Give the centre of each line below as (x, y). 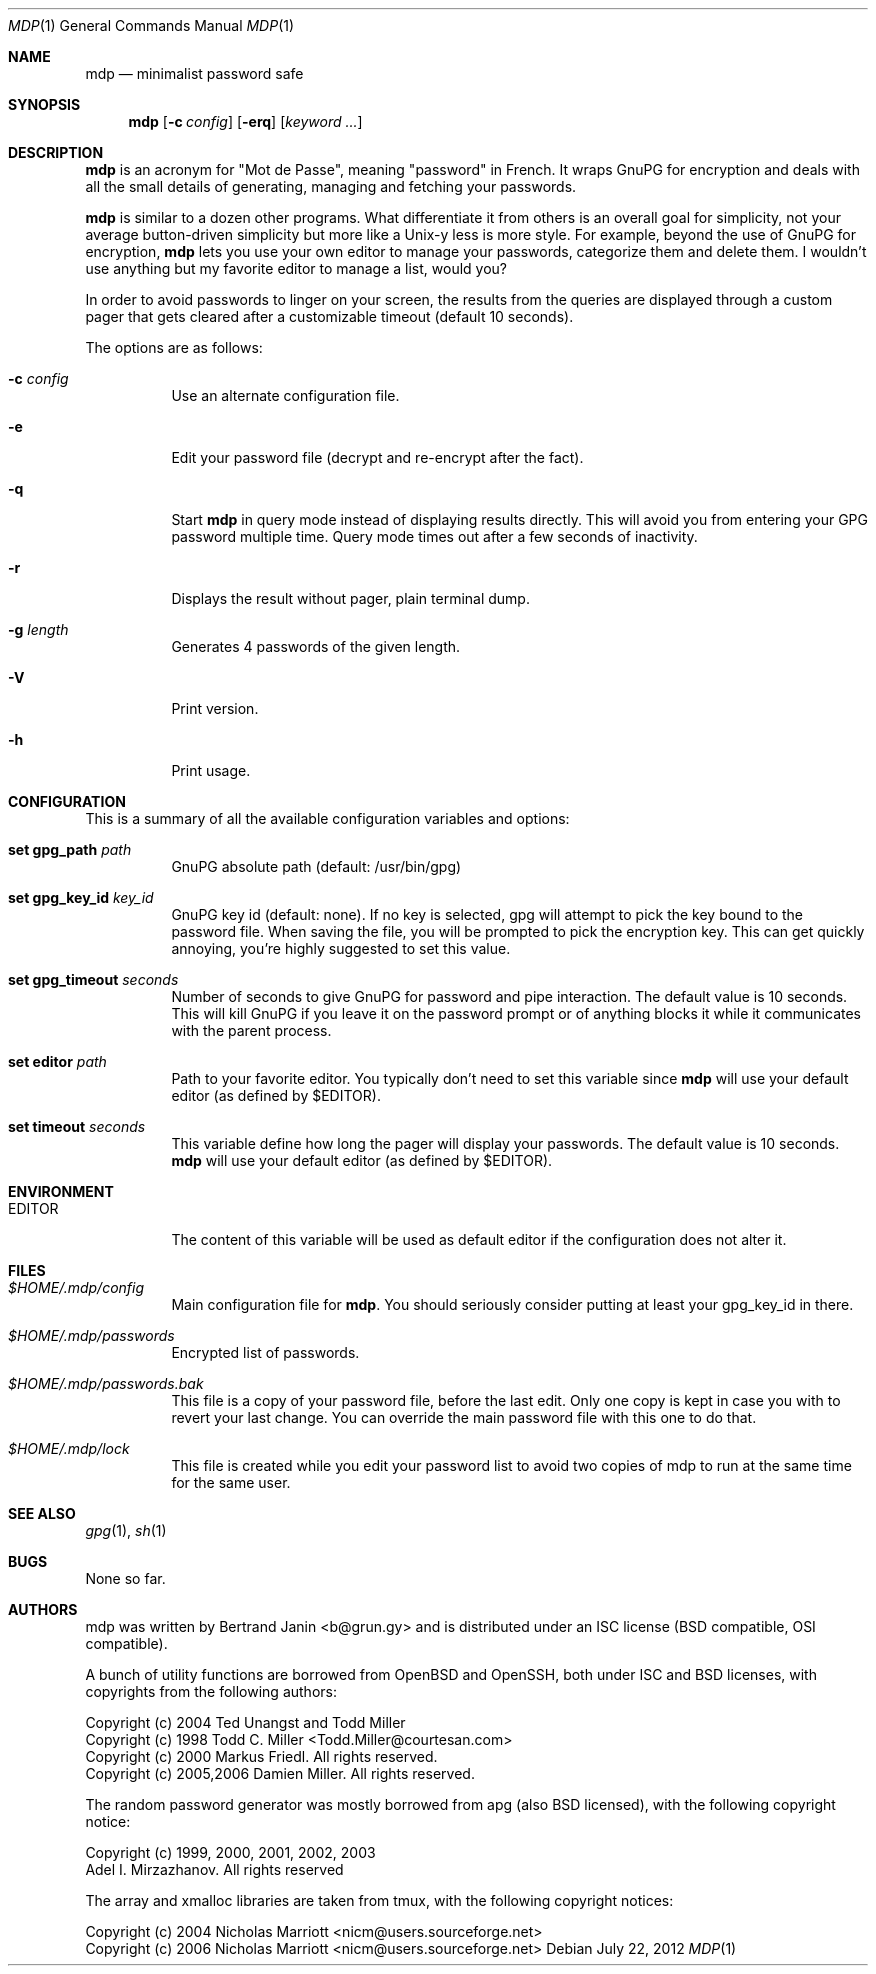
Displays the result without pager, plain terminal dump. (350, 598)
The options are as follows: (174, 347)
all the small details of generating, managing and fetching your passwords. (331, 186)
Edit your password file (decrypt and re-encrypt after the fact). (377, 457)
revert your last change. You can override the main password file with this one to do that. (464, 1417)
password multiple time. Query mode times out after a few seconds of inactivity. (434, 536)
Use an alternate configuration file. (285, 395)
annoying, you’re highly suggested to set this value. (341, 948)
